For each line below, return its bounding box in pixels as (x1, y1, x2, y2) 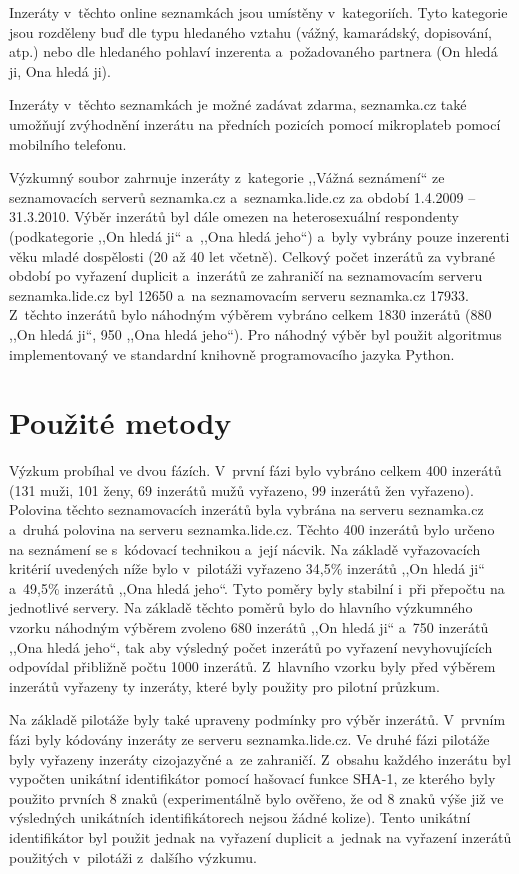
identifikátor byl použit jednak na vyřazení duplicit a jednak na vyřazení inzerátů (9, 826, 512, 847)
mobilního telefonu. (9, 133, 127, 154)
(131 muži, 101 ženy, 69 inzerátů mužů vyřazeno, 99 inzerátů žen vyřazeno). (9, 479, 474, 500)
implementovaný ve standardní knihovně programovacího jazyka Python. (9, 343, 455, 364)
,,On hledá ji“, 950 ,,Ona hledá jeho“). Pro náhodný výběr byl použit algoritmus (9, 323, 502, 344)
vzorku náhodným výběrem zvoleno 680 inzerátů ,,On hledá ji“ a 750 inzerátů (9, 616, 489, 637)
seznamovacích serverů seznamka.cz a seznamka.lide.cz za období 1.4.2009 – (9, 186, 476, 207)
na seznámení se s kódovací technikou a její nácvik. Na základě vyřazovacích (9, 538, 481, 559)
